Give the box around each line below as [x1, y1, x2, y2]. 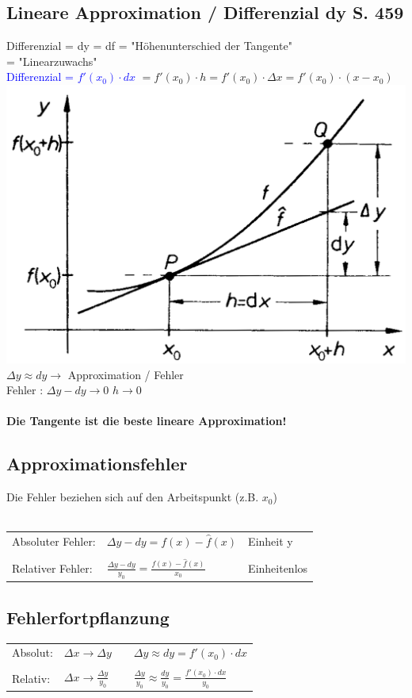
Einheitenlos [248, 559, 308, 576]
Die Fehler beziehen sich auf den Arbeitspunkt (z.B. [6, 489, 259, 505]
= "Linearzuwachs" [6, 52, 97, 69]
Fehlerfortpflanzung [6, 604, 170, 629]
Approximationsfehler [6, 451, 188, 476]
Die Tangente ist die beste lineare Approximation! [6, 412, 287, 429]
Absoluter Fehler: [12, 533, 96, 550]
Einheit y [248, 533, 293, 550]
